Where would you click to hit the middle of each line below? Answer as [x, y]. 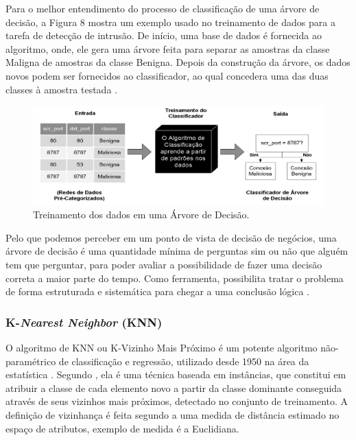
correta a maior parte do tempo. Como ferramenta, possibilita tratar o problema [175, 278]
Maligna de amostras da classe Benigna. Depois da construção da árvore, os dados [178, 62]
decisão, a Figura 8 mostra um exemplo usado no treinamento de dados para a [170, 22]
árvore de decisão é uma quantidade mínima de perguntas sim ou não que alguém [177, 251]
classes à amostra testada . [61, 89]
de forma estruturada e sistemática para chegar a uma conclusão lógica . [158, 291]
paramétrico [31, 361]
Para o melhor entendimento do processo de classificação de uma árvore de [163, 8]
